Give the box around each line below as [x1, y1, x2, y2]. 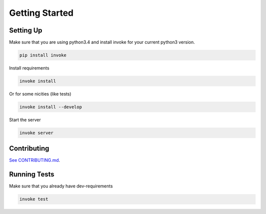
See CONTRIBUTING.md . [9, 157, 60, 163]
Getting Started [9, 7, 74, 18]
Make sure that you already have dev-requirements [9, 183, 113, 189]
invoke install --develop [19, 104, 82, 109]
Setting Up [9, 26, 43, 35]
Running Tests [9, 170, 54, 178]
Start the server [9, 116, 41, 123]
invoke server [19, 130, 54, 136]
